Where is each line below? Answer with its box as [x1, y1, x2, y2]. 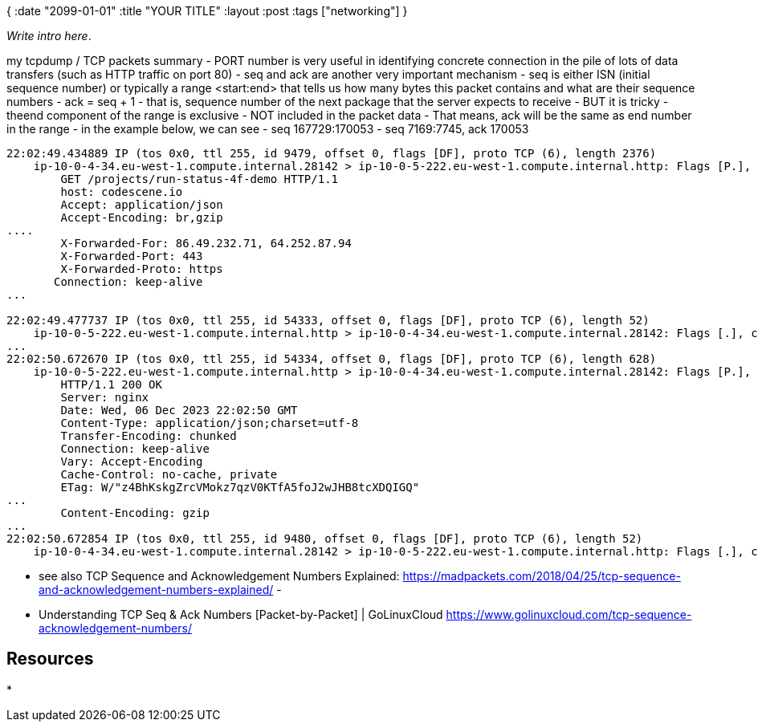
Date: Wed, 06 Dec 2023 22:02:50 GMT [60, 404, 298, 417]
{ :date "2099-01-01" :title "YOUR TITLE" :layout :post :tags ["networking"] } [6, 4, 408, 18]
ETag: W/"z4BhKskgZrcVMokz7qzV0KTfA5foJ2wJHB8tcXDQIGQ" [60, 481, 420, 494]
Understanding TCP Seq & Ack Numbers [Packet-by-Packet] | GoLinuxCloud [39, 608, 443, 621]
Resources [6, 649, 94, 669]
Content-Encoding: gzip [60, 506, 210, 519]
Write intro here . [6, 29, 92, 43]
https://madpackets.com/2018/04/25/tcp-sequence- [402, 569, 681, 583]
